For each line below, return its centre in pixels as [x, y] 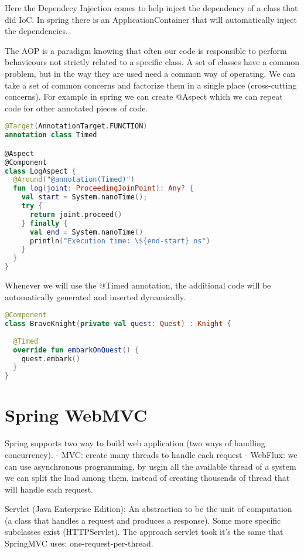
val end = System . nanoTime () [86, 232]
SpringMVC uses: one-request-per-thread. [79, 543]
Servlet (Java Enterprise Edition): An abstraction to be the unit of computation [148, 509]
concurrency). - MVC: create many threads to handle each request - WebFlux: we [151, 454]
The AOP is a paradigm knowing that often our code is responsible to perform [146, 50]
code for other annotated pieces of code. [76, 108]
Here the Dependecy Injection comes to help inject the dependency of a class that [151, 8]
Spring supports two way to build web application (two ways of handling [135, 443]
